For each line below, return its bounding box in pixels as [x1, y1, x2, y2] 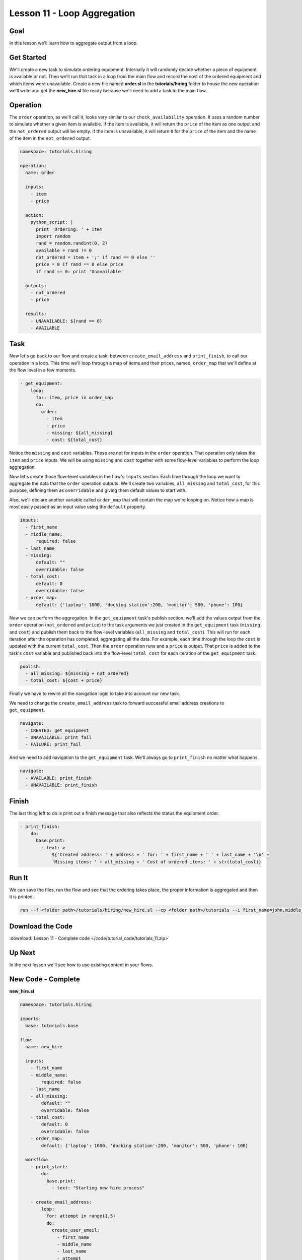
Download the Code [9, 922, 73, 930]
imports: [20, 1016, 42, 1022]
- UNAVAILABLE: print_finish [25, 782, 98, 788]
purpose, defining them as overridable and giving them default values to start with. [9, 487, 187, 493]
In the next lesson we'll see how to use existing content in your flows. [9, 962, 154, 968]
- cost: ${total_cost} [46, 437, 103, 443]
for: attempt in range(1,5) [46, 1213, 116, 1219]
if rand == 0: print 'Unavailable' [36, 269, 124, 274]
